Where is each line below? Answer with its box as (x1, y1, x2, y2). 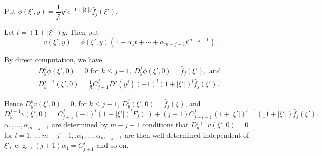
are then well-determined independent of (124, 129, 249, 140)
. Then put (65, 27, 99, 37)
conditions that (142, 119, 189, 130)
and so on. (96, 140, 129, 150)
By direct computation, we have (4, 54, 102, 64)
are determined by (51, 119, 108, 130)
